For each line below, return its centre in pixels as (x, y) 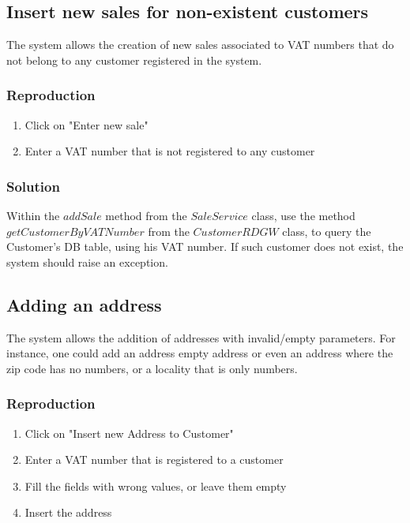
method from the (146, 216)
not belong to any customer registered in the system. (134, 60)
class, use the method (303, 216)
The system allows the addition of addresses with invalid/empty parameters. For (201, 337)
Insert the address (68, 512)
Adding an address (84, 304)
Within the (33, 216)
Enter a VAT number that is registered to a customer (154, 459)
